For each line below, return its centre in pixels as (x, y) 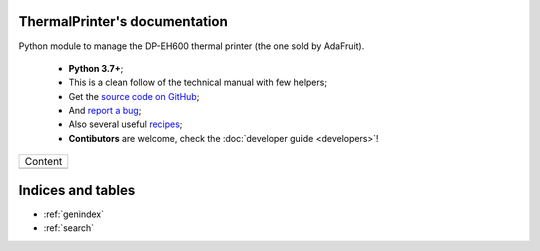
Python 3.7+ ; (96, 68)
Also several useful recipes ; (125, 124)
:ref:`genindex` (74, 214)
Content (43, 162)
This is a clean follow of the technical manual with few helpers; (198, 82)
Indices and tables (77, 190)
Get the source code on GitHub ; (134, 96)
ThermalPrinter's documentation (123, 21)
